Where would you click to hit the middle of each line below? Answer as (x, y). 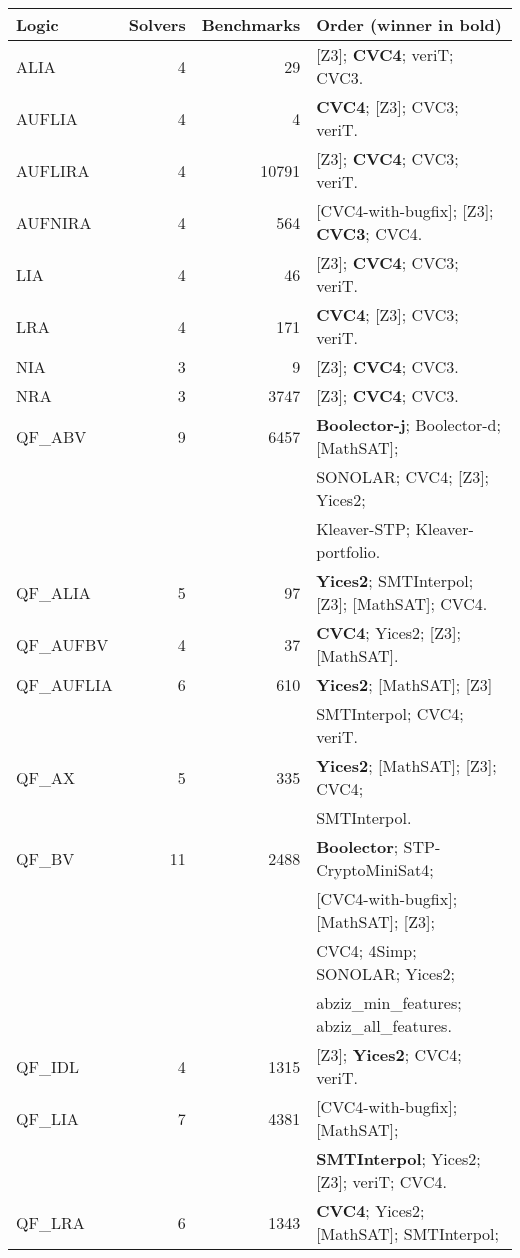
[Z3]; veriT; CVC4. (381, 1181)
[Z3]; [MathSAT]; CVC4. (402, 603)
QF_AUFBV (62, 644)
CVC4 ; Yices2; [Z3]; (388, 632)
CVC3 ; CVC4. (369, 233)
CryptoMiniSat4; (375, 869)
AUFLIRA (53, 170)
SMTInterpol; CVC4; (390, 713)
